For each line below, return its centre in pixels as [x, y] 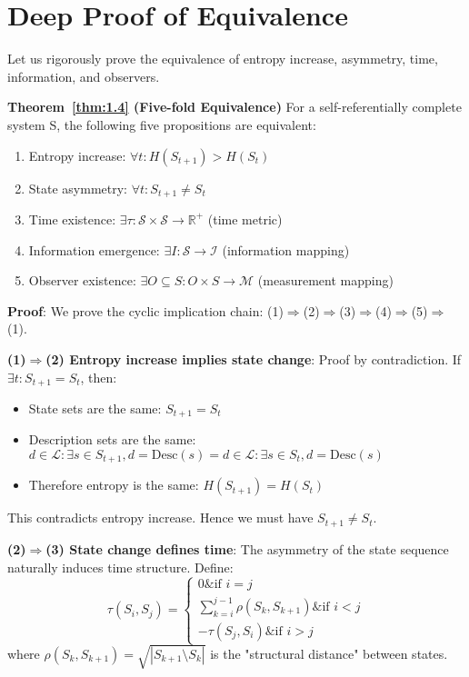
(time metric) [245, 219]
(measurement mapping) [325, 280]
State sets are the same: [95, 408]
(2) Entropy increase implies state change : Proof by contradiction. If [254, 358]
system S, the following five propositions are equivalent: [162, 124]
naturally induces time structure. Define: [120, 567]
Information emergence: [94, 249]
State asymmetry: [78, 188]
